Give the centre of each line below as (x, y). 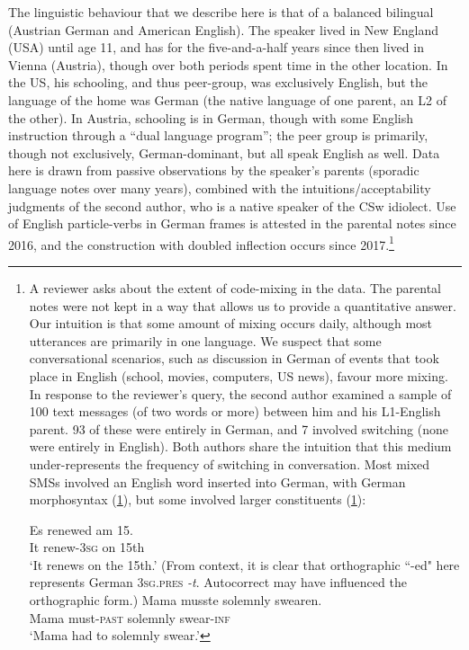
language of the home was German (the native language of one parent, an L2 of (227, 99)
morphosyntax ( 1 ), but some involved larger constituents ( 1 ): (198, 499)
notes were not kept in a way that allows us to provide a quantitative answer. (243, 305)
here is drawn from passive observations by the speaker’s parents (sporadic (214, 170)
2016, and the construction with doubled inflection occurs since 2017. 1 (201, 243)
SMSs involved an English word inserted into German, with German (217, 481)
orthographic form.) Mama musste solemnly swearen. (176, 600)
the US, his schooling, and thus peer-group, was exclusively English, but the (218, 82)
